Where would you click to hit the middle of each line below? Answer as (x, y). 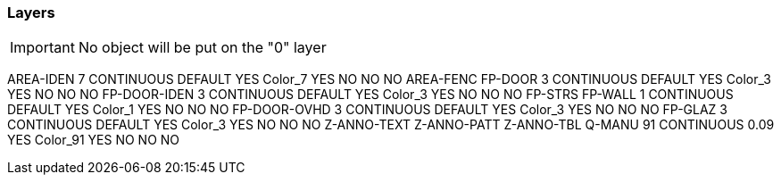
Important (42, 48)
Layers (31, 12)
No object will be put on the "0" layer (202, 48)
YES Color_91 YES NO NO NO (94, 140)
